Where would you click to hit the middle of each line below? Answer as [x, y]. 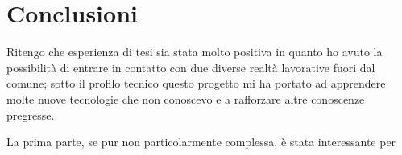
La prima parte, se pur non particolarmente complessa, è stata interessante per [201, 142]
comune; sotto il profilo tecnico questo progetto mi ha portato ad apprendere [196, 83]
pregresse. [31, 114]
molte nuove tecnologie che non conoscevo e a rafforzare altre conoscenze [186, 98]
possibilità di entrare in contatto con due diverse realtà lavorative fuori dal [191, 67]
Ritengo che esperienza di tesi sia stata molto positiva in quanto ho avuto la [195, 52]
